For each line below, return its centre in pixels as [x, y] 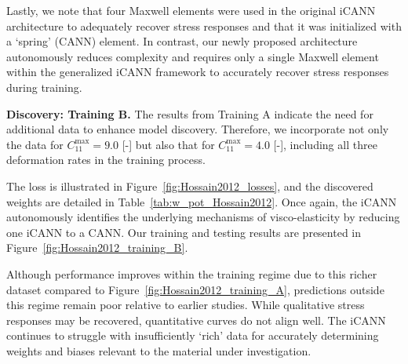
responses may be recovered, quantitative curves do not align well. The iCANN [196, 320]
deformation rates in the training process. [106, 160]
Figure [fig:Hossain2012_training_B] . [97, 248]
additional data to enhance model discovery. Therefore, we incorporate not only [198, 129]
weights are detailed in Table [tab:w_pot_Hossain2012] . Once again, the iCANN [202, 201]
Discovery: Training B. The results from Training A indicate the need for [190, 113]
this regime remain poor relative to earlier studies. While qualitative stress [186, 305]
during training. [44, 87]
